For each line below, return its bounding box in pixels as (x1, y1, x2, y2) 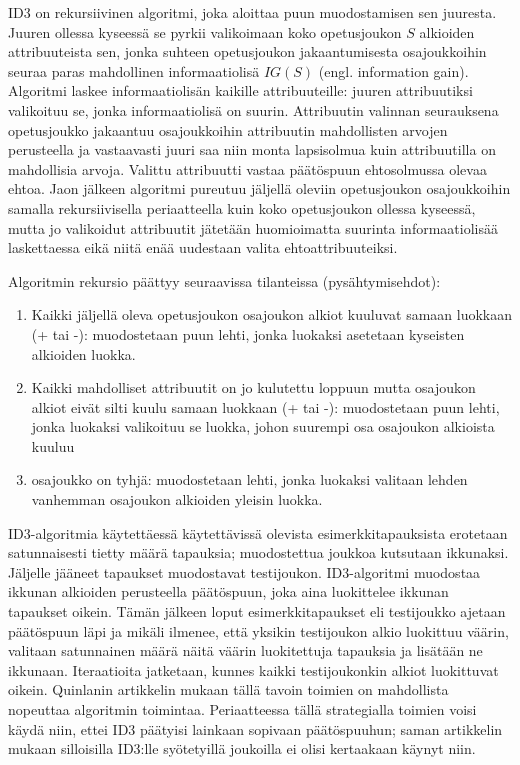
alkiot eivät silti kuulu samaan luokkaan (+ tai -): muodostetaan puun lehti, (31, 396, 500, 417)
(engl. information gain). (318, 60, 469, 81)
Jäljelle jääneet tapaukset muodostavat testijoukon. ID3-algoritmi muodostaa (8, 561, 481, 582)
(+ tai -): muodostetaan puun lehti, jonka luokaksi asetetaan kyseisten (31, 323, 465, 344)
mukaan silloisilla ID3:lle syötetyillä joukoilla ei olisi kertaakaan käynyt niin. (8, 738, 476, 759)
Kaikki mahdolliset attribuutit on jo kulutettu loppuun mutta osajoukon (31, 377, 476, 398)
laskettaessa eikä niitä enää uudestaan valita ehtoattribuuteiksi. (8, 237, 398, 258)
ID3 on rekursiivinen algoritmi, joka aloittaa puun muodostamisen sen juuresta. (8, 2, 497, 22)
